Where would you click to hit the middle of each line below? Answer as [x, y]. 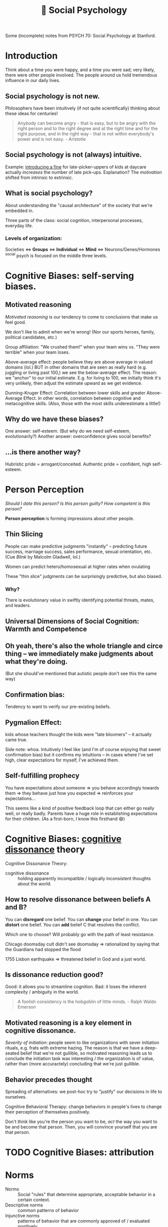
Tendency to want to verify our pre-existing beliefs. [58, 706]
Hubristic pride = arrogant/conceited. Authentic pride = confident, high [78, 464]
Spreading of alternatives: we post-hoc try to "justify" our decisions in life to [84, 1091]
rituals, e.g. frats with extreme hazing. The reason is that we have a [74, 1048]
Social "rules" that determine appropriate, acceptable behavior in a [86, 1194]
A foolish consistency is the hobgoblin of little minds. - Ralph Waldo [87, 1001]
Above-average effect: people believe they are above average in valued [79, 361]
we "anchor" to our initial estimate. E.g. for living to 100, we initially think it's [83, 377]
